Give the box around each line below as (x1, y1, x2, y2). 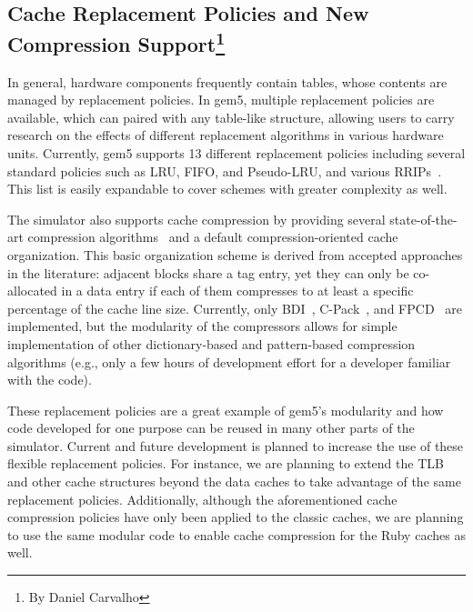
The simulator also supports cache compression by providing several (7, 209, 386, 228)
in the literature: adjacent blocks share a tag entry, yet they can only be (7, 263, 409, 282)
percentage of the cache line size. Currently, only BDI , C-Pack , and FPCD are (7, 298, 462, 317)
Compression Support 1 (7, 25, 226, 57)
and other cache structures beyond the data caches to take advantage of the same (7, 472, 461, 491)
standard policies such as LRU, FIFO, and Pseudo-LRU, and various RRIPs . (7, 161, 442, 180)
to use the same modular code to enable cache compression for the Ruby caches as (7, 525, 466, 544)
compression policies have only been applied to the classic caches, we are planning (7, 507, 464, 527)
